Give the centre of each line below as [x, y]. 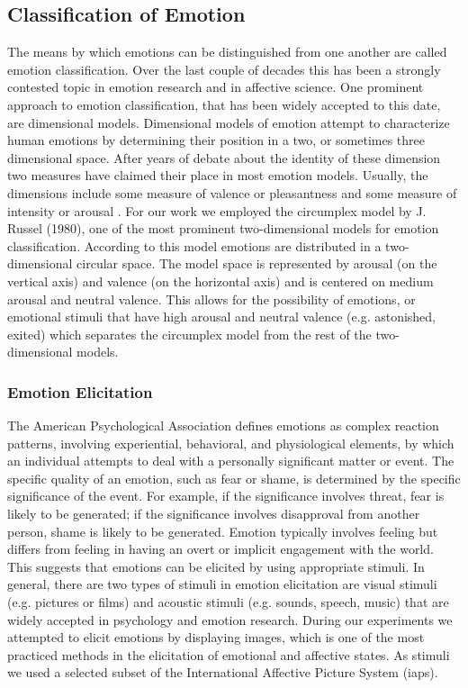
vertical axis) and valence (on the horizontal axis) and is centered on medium [220, 281]
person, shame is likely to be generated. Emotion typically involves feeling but [223, 531]
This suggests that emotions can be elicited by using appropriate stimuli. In [216, 566]
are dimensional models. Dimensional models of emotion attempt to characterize [229, 122]
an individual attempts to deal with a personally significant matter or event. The [231, 461]
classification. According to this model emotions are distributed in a [194, 245]
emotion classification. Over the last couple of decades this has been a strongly [224, 69]
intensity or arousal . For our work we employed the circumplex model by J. [217, 210]
